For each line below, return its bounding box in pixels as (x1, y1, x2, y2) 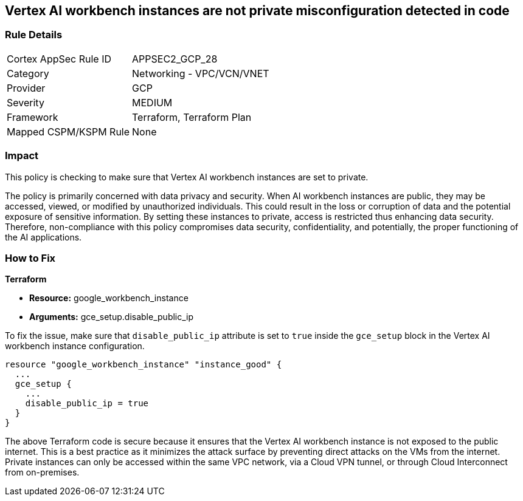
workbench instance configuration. (5, 341, 145, 352)
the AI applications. (5, 231, 82, 242)
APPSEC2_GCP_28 (132, 52, 218, 65)
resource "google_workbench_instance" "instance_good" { (5, 360, 282, 370)
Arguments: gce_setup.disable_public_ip (29, 312, 194, 322)
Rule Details (5, 29, 63, 41)
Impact (5, 149, 39, 162)
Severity (7, 96, 44, 109)
